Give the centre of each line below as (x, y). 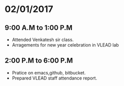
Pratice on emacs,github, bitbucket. (49, 72)
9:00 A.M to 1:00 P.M (39, 28)
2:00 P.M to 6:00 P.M (39, 61)
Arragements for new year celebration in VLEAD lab (65, 45)
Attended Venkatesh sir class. (43, 39)
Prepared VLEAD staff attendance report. (54, 78)
